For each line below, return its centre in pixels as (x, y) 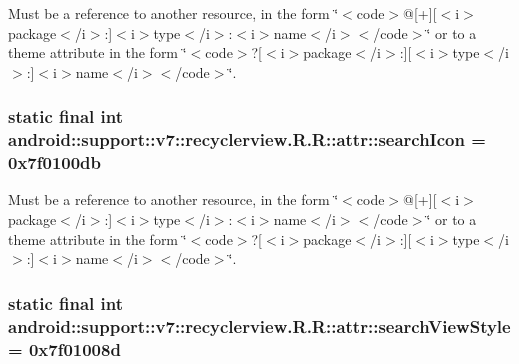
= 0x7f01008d (64, 348)
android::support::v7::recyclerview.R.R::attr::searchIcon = (247, 139)
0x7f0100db (55, 162)
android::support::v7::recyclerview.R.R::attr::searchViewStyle (259, 325)
